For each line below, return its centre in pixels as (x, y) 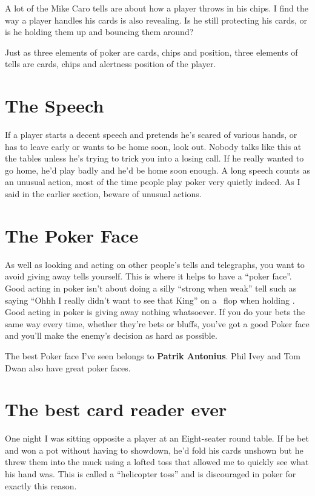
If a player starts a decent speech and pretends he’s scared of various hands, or (151, 135)
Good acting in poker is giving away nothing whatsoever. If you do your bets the (155, 312)
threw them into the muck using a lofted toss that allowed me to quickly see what (157, 462)
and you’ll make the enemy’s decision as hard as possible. (111, 335)
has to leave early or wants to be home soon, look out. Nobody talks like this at (153, 146)
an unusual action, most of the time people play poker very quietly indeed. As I (153, 182)
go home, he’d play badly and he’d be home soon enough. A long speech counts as (157, 170)
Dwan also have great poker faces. (68, 367)
